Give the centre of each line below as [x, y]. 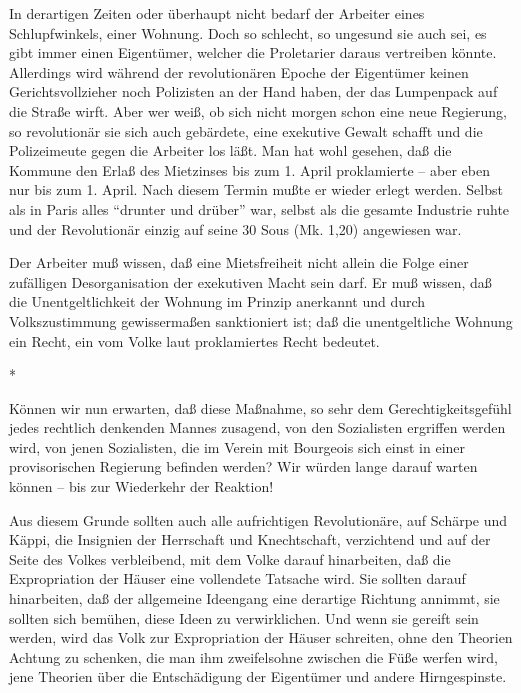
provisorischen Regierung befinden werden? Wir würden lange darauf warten [243, 466]
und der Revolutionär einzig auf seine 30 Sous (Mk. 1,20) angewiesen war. [235, 228]
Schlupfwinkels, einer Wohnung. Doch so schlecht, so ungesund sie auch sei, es [248, 32]
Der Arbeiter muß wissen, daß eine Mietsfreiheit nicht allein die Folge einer [239, 262]
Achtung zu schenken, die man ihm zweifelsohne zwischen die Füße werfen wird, [253, 656]
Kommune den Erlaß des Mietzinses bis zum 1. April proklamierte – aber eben [249, 169]
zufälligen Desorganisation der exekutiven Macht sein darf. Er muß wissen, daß [250, 281]
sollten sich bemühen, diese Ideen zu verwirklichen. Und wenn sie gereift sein [244, 617]
